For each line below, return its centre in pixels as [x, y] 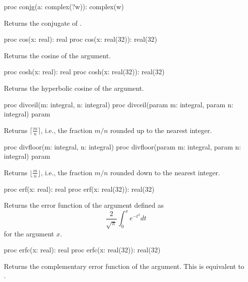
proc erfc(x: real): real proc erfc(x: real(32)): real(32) [82, 250]
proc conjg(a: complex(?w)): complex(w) [64, 6]
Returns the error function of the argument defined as [84, 205]
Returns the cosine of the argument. [57, 55]
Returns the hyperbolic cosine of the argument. [74, 88]
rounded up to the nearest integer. [161, 130]
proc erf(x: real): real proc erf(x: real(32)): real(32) [79, 189]
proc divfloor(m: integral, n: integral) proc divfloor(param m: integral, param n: [123, 146]
